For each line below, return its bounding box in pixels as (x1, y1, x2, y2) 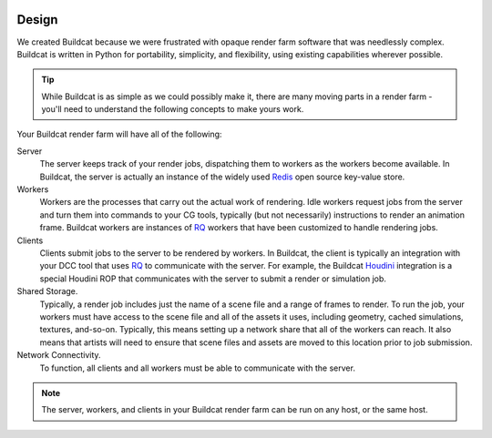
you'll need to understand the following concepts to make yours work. (41, 104, 304, 115)
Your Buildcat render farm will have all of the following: (16, 128, 222, 140)
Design (16, 12, 58, 27)
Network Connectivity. (16, 350, 101, 361)
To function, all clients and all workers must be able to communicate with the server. (39, 362, 355, 373)
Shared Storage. (16, 286, 78, 297)
